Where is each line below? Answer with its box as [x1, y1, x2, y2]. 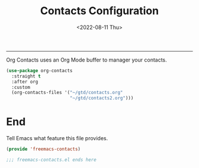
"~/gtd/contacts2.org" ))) [69, 95, 134, 101]
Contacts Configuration [40, 4, 159, 18]
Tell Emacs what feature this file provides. [6, 135, 108, 142]
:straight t [11, 73, 41, 79]
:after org [11, 79, 38, 85]
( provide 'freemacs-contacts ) [6, 146, 81, 152]
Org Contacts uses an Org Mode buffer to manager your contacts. [6, 56, 167, 63]
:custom [11, 84, 31, 90]
